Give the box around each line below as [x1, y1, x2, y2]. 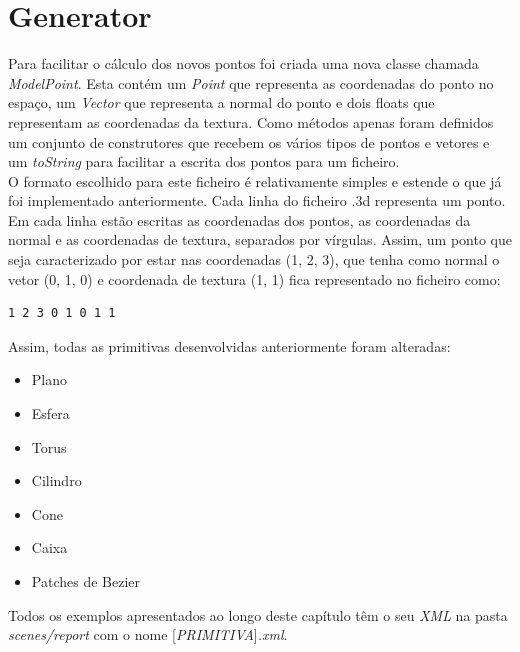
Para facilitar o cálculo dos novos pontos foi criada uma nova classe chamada [8, 53, 479, 74]
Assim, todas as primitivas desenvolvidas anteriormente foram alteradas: [8, 335, 451, 356]
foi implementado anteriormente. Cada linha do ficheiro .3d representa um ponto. [8, 190, 506, 211]
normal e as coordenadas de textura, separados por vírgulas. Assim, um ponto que [8, 229, 512, 250]
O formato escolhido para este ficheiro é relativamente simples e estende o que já [8, 170, 502, 191]
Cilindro [31, 470, 82, 491]
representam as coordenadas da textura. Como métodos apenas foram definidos [8, 111, 494, 132]
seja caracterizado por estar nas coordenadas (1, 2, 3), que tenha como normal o [8, 249, 500, 270]
